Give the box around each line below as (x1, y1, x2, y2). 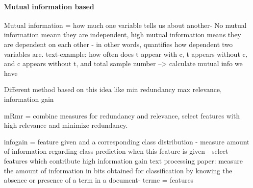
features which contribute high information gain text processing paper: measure (4, 155, 243, 165)
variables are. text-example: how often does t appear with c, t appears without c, (4, 48, 248, 59)
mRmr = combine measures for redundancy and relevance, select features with (4, 110, 240, 120)
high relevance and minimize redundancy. (4, 120, 128, 130)
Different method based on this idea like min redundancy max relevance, (4, 84, 222, 94)
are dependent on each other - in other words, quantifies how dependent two (4, 39, 233, 49)
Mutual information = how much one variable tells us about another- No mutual (4, 20, 247, 30)
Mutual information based (4, 1, 94, 11)
